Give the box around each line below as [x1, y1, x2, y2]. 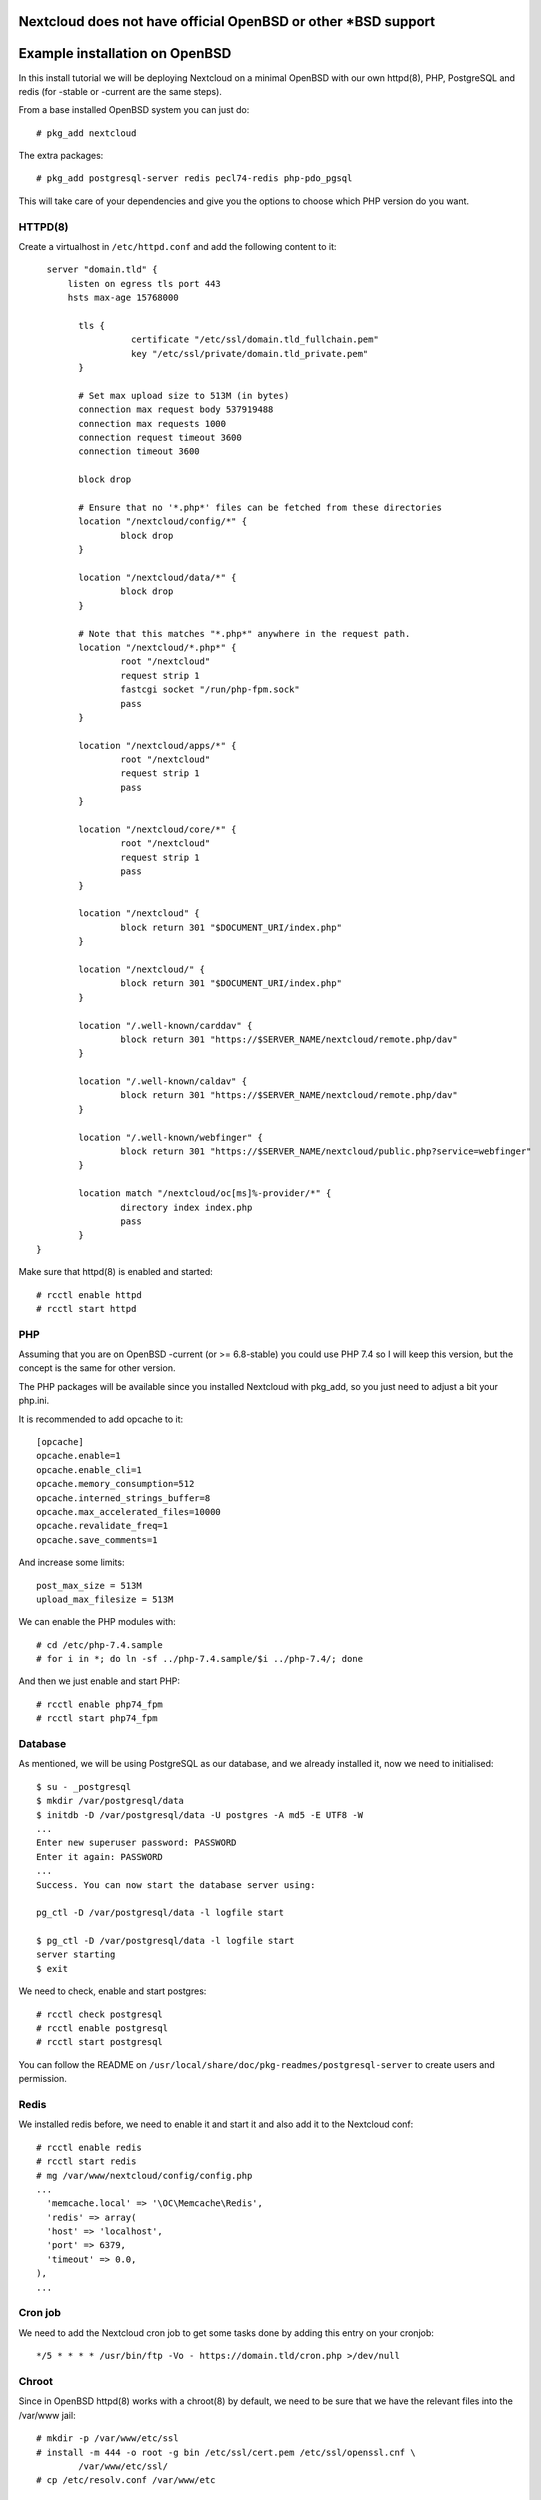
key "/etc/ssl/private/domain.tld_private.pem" [130, 348, 369, 359]
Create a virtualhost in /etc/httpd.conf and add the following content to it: [18, 241, 337, 253]
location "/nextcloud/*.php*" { [78, 641, 237, 653]
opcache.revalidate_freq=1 [36, 1520, 169, 1532]
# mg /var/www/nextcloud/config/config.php [36, 2170, 253, 2181]
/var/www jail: [18, 2409, 76, 2421]
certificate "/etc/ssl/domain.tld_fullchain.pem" [130, 334, 379, 345]
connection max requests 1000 [78, 418, 227, 429]
